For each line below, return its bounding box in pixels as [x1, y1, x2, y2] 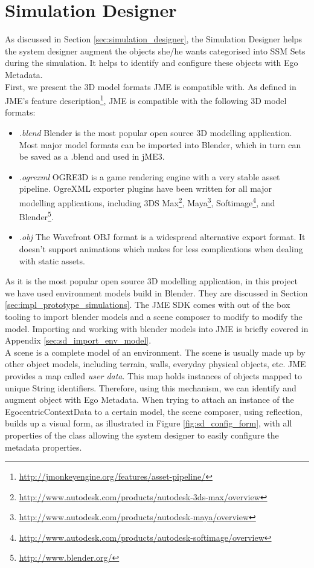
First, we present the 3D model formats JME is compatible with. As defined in [5, 80, 296, 93]
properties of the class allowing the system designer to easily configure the [5, 428, 279, 441]
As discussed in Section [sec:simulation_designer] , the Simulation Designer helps [5, 33, 303, 45]
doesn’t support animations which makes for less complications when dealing [19, 243, 303, 255]
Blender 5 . [19, 209, 54, 223]
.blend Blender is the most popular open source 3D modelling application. [19, 126, 292, 139]
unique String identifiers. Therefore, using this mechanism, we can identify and [5, 381, 296, 394]
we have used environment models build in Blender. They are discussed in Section [5, 286, 308, 299]
